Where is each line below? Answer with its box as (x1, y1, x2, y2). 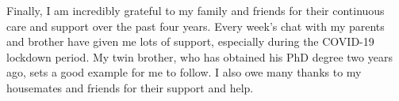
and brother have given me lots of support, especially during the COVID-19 (6, 33, 374, 50)
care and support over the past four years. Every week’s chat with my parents (6, 17, 385, 34)
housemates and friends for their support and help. (6, 79, 254, 95)
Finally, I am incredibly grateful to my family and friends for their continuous (6, 2, 385, 18)
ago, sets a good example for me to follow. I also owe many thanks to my (6, 64, 362, 80)
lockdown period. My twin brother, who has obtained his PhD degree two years (6, 48, 393, 65)
